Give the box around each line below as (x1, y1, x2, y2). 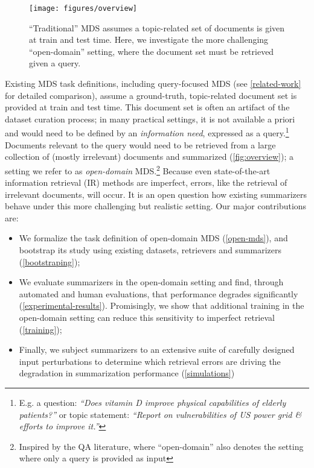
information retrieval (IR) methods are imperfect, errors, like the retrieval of (5, 176, 287, 189)
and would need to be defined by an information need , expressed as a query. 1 (5, 125, 289, 139)
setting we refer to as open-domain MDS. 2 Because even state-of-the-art (5, 162, 271, 177)
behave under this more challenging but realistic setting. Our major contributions (5, 200, 307, 212)
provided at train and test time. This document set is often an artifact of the (5, 101, 290, 113)
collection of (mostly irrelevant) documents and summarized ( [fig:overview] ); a (5, 150, 293, 163)
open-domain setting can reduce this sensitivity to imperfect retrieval (19, 311, 275, 324)
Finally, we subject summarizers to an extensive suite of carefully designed (19, 343, 295, 356)
